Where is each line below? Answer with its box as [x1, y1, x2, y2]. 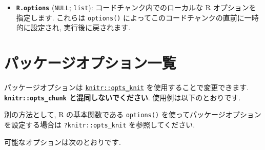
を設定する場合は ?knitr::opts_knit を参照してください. [4, 119, 195, 130]
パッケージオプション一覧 [4, 52, 176, 73]
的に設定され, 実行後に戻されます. [16, 22, 131, 33]
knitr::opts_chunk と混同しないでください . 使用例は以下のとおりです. [4, 92, 241, 102]
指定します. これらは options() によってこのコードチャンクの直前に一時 [16, 12, 259, 23]
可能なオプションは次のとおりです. [4, 136, 121, 147]
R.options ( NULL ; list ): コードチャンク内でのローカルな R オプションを [16, 2, 256, 12]
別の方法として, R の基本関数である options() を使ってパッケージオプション [4, 109, 261, 120]
